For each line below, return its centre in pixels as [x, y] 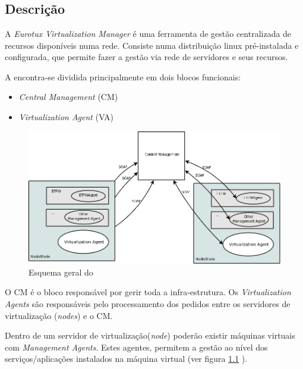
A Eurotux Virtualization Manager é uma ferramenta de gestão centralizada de [148, 33]
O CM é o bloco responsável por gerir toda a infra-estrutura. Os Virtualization [148, 292]
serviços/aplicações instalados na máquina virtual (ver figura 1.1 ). [126, 359]
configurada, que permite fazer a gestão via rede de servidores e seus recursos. [146, 57]
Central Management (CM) [68, 97]
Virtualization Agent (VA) [66, 116]
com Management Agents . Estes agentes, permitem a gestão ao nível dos [136, 347]
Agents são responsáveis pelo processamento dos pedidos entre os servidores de [148, 304]
